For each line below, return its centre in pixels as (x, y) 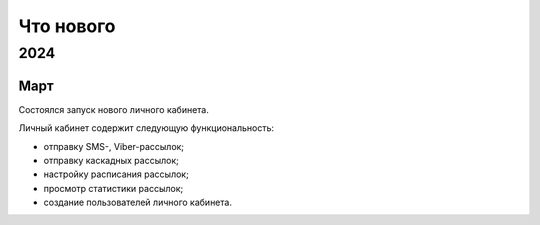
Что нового (67, 26)
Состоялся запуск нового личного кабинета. (113, 109)
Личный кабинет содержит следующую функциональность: (146, 128)
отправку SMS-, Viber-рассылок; (114, 146)
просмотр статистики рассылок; (113, 188)
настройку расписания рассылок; (116, 174)
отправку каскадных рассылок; (111, 160)
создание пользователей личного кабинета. (137, 202)
